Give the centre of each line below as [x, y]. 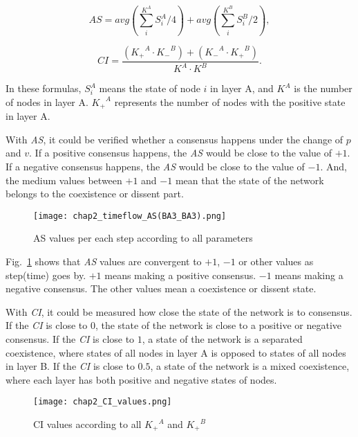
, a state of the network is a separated [222, 338]
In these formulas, [44, 88]
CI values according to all [87, 424]
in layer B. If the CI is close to [70, 366]
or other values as [276, 261]
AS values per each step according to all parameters [143, 238]
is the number [323, 88]
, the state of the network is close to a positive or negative [218, 325]
